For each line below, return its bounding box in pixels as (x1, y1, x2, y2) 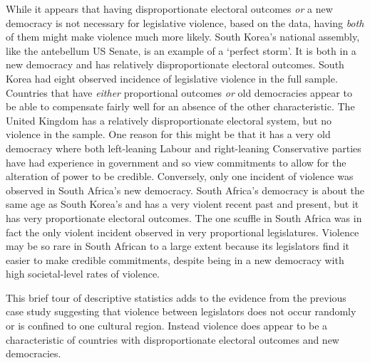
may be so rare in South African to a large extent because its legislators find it (6, 238, 350, 253)
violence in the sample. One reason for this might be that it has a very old (6, 127, 331, 142)
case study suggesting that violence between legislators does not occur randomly (6, 304, 356, 319)
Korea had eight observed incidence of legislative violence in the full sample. (6, 70, 338, 85)
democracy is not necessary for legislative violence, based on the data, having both (6, 15, 364, 30)
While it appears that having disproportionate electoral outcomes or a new (6, 1, 333, 16)
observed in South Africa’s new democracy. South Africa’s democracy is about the (6, 182, 364, 197)
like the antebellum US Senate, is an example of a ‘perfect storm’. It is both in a (6, 43, 356, 58)
